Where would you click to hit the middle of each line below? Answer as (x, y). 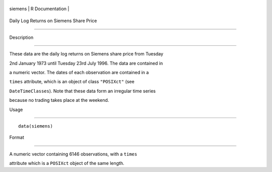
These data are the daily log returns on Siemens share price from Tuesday (86, 54)
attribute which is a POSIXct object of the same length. (67, 163)
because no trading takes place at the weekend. (59, 100)
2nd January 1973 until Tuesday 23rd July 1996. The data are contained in (86, 63)
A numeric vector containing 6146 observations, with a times (73, 154)
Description (21, 37)
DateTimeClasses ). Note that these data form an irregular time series (83, 91)
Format (17, 137)
